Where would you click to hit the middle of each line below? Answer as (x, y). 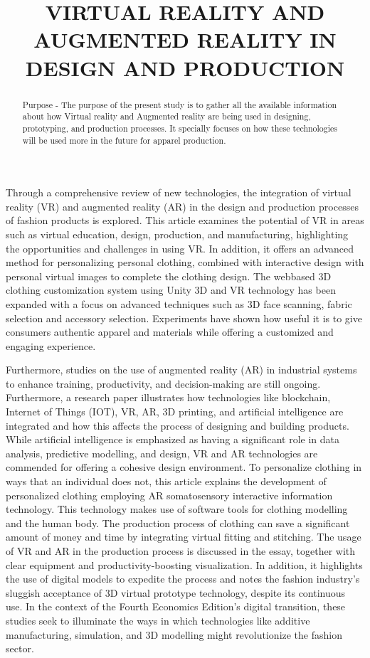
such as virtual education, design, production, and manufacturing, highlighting (177, 234)
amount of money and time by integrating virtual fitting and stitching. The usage (184, 537)
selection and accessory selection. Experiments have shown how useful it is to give (184, 318)
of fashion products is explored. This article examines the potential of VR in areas (185, 220)
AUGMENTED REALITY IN (185, 39)
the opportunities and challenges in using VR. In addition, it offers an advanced (180, 248)
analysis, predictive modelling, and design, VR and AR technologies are (162, 453)
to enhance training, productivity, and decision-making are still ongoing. (163, 383)
